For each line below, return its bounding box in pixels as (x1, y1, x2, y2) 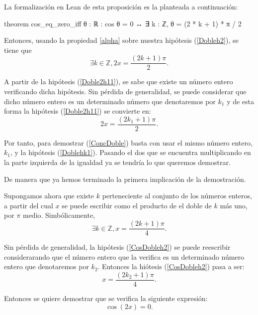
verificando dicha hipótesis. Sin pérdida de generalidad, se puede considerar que (4, 86, 247, 97)
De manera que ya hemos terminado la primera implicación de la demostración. (4, 173, 246, 184)
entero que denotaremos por (4, 261, 89, 272)
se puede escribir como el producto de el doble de (62, 200, 212, 210)
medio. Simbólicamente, (22, 210, 95, 220)
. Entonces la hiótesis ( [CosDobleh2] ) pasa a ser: (97, 261, 245, 272)
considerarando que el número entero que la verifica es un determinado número (4, 251, 245, 262)
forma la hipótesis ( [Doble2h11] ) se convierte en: (4, 106, 151, 116)
